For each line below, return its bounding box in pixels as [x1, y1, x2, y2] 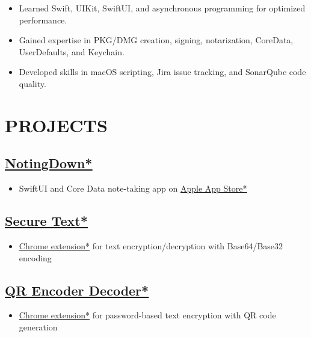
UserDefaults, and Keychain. [19, 45, 125, 58]
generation [19, 320, 58, 333]
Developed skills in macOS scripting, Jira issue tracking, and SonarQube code [19, 65, 306, 78]
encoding [19, 251, 52, 264]
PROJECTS [5, 112, 108, 137]
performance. [19, 13, 67, 26]
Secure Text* [5, 211, 88, 230]
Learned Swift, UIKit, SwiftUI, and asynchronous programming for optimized [19, 2, 306, 14]
